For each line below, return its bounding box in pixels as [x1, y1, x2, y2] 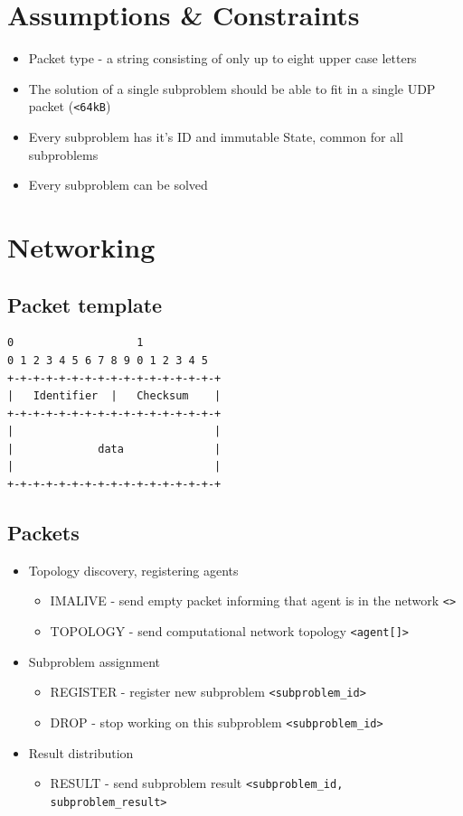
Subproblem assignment [28, 652, 161, 671]
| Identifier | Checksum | [7, 389, 222, 403]
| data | [7, 442, 222, 455]
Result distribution [28, 743, 134, 762]
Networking [7, 228, 156, 265]
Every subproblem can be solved [28, 175, 208, 194]
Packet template [7, 290, 163, 318]
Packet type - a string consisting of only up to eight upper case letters [28, 49, 417, 68]
